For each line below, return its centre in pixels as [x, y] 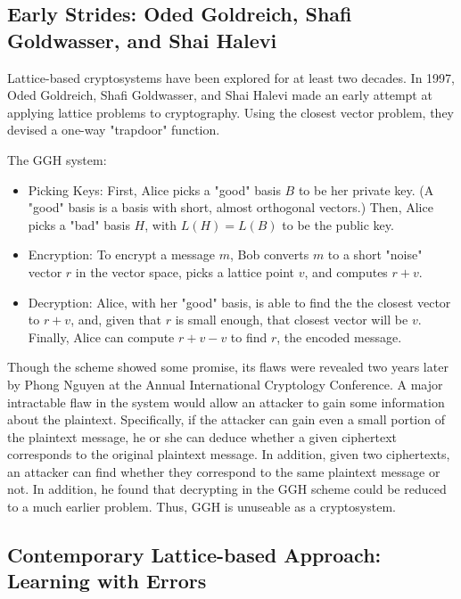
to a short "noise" [375, 254]
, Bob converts [270, 254]
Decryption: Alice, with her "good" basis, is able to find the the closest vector [239, 302]
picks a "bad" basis [79, 224]
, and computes [346, 271]
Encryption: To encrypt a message [122, 254]
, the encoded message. [339, 336]
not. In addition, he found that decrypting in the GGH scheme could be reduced [227, 489]
